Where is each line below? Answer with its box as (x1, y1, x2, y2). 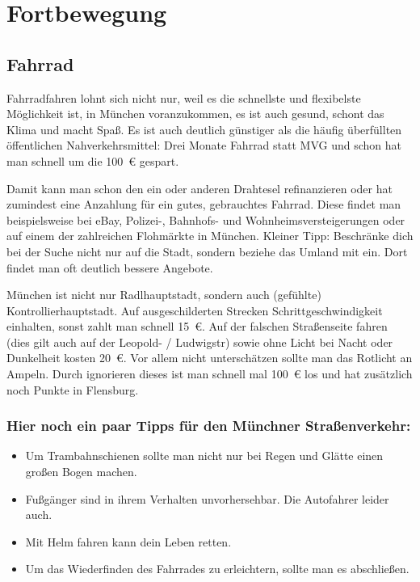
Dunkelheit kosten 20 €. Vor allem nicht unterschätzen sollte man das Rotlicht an (6, 349, 413, 366)
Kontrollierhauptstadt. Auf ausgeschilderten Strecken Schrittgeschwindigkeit (6, 302, 383, 318)
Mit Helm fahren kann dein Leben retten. (25, 533, 232, 550)
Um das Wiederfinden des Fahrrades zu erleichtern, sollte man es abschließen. (25, 560, 409, 577)
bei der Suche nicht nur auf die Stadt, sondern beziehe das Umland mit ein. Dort (6, 242, 408, 259)
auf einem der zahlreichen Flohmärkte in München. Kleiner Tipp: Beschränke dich (6, 227, 414, 244)
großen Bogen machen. (25, 463, 137, 480)
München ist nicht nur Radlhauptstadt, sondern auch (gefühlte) (6, 286, 321, 303)
